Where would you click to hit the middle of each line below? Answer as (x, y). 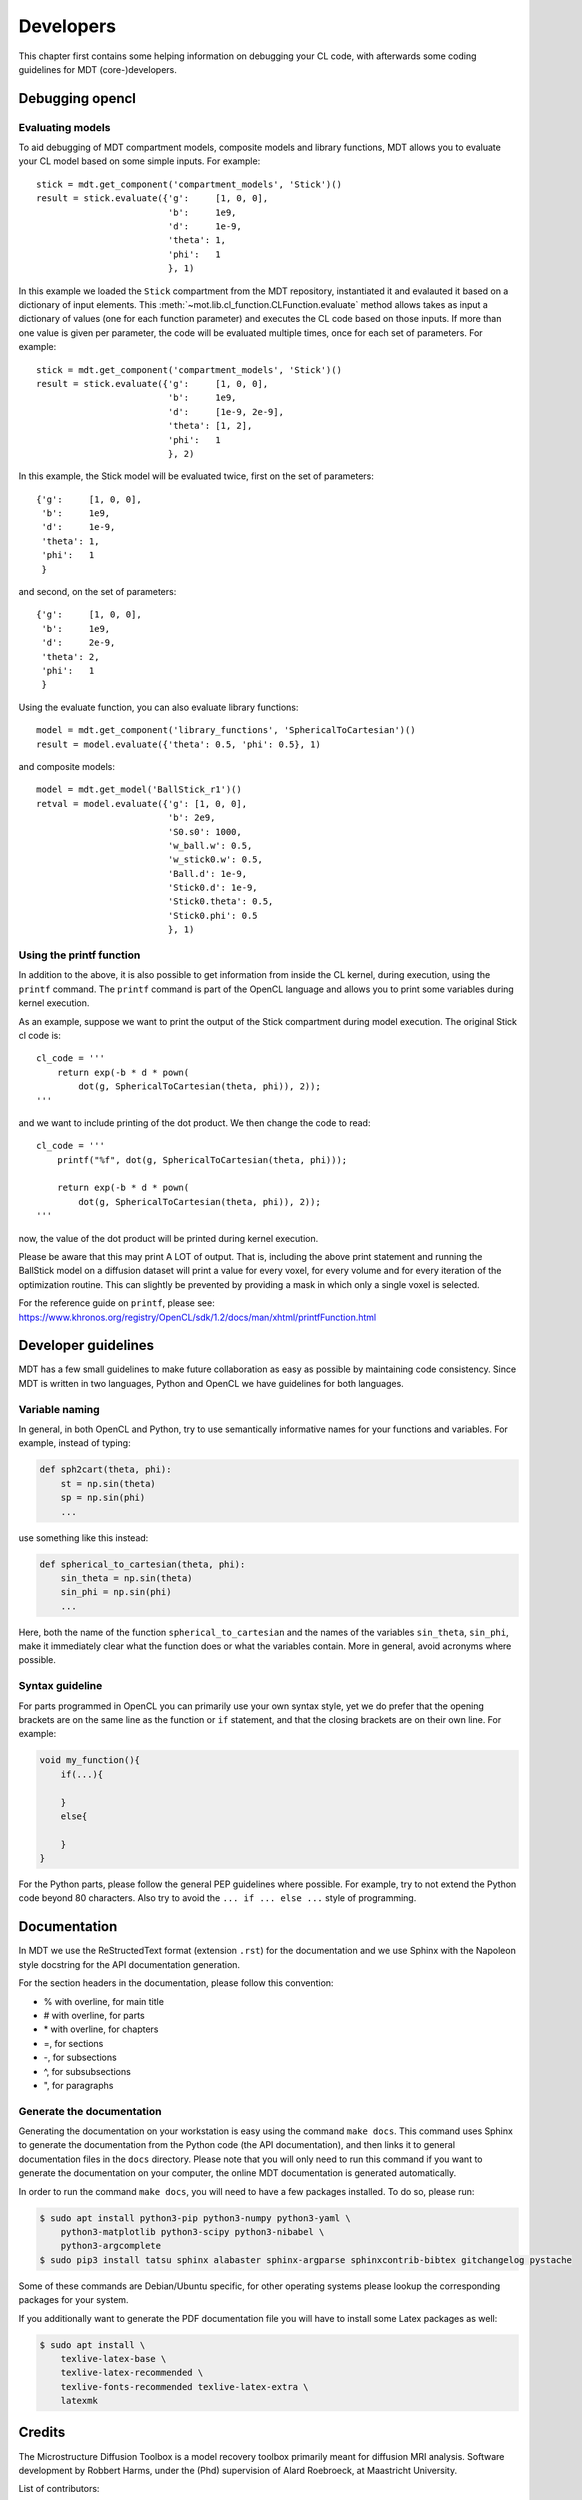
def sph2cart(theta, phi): (105, 1469)
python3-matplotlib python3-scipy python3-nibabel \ (192, 2231)
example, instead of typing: (74, 1443)
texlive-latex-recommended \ (132, 2373)
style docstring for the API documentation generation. (129, 1964)
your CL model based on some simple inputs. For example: (139, 161)
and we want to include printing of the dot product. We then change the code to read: (194, 1122)
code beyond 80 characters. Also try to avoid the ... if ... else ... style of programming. (217, 1898)
